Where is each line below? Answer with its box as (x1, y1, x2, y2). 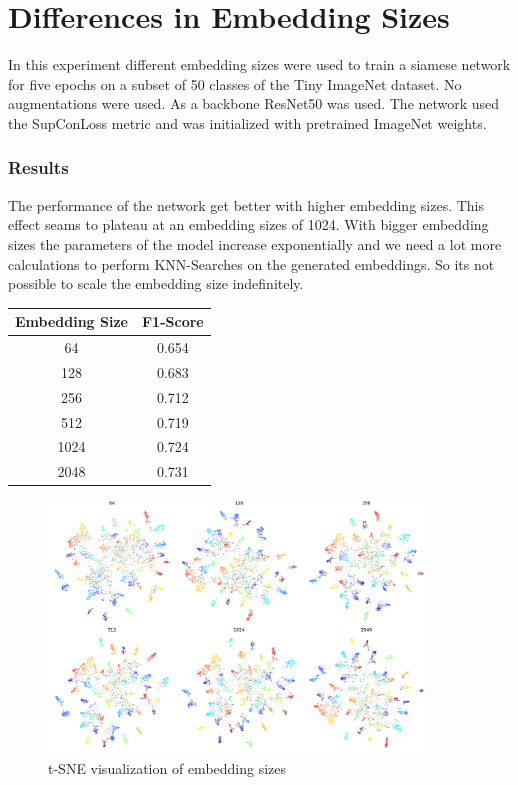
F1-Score (141, 311, 204, 332)
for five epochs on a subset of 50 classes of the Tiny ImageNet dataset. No (8, 73, 462, 94)
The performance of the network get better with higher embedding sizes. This (8, 194, 485, 215)
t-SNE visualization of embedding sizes (48, 757, 287, 778)
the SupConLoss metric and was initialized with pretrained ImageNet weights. (8, 112, 487, 133)
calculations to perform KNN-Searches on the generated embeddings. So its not (8, 253, 495, 274)
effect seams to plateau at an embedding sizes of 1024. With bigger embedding (8, 214, 489, 235)
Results (8, 155, 69, 180)
